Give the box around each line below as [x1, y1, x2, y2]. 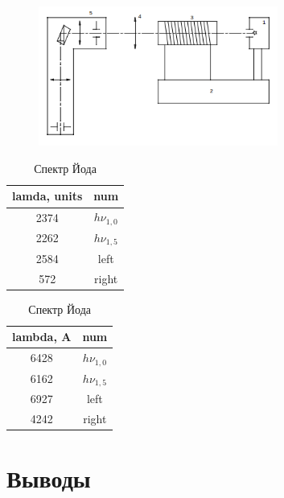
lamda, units [12, 187, 83, 204]
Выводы [6, 461, 91, 494]
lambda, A [12, 328, 72, 345]
